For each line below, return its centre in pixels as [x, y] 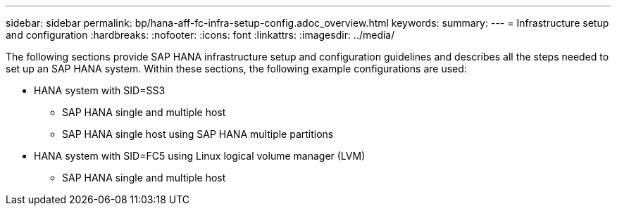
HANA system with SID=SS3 [100, 90]
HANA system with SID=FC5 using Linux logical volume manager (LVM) [200, 156]
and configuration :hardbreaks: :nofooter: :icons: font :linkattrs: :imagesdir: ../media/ [200, 35]
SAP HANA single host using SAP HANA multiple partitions [198, 134]
